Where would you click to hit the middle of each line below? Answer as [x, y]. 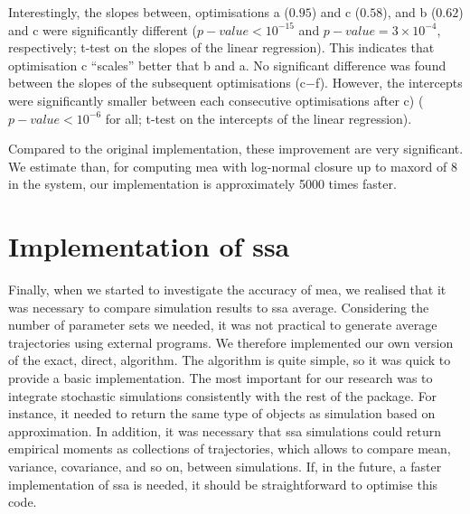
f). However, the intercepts [389, 83]
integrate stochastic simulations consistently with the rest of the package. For [223, 395]
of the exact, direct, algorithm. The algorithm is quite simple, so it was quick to [230, 360]
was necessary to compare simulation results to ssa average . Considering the [219, 307]
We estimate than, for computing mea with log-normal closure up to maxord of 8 [233, 166]
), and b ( [409, 12]
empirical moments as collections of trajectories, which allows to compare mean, [230, 449]
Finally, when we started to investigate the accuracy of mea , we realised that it [227, 290]
